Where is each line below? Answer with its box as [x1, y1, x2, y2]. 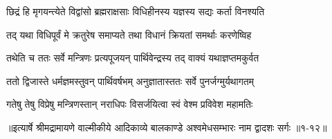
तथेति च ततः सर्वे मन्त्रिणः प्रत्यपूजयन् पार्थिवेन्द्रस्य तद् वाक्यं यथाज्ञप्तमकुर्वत [6, 50, 259, 65]
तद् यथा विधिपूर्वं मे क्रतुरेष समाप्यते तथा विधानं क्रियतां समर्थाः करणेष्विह [6, 27, 252, 41]
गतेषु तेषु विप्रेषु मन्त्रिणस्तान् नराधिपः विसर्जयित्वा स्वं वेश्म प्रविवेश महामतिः [6, 97, 253, 111]
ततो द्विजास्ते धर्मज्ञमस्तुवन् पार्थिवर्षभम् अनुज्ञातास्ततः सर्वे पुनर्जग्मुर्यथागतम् [6, 73, 254, 88]
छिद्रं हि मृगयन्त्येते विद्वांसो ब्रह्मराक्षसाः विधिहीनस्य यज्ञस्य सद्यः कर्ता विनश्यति [6, 4, 265, 18]
